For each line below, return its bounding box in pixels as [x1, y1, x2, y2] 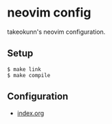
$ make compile [7, 72, 51, 79]
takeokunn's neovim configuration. [7, 28, 106, 36]
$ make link [7, 65, 41, 73]
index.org [16, 109, 45, 117]
